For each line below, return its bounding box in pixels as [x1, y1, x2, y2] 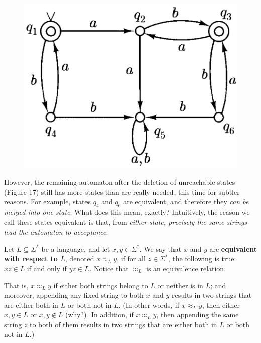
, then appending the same [156, 309, 239, 320]
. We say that [139, 243, 182, 254]
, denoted [65, 253, 94, 264]
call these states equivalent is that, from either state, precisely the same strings [4, 216, 247, 227]
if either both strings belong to [53, 280, 148, 290]
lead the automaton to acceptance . [4, 226, 108, 237]
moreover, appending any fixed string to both [4, 290, 144, 300]
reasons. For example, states [4, 196, 91, 207]
